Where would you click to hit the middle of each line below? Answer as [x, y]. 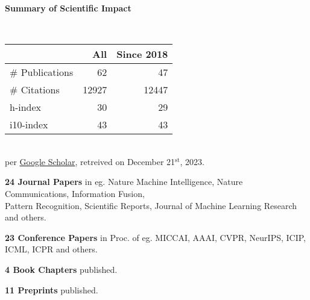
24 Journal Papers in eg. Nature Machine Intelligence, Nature [124, 182]
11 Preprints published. [52, 289]
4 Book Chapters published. [61, 269]
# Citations [35, 90]
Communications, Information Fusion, [75, 193]
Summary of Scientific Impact [68, 8]
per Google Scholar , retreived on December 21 [90, 161]
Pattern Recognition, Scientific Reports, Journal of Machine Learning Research [151, 205]
